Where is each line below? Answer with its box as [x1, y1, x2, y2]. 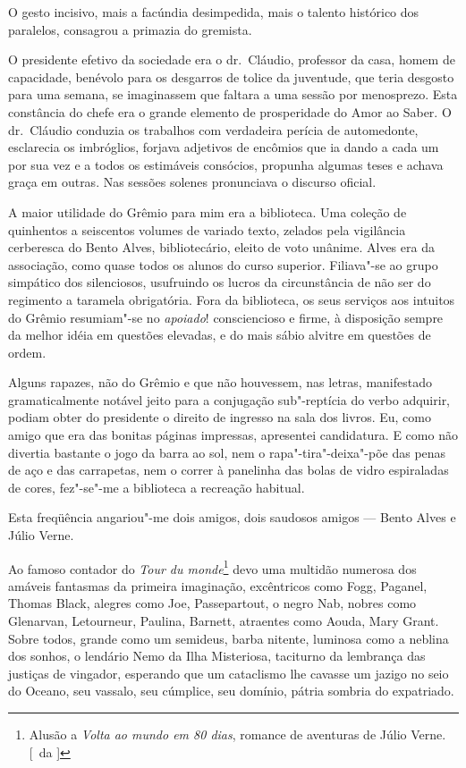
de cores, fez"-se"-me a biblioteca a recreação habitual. [8, 477, 305, 496]
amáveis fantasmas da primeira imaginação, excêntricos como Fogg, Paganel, [8, 576, 428, 595]
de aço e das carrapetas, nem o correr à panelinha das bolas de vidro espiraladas [8, 460, 449, 479]
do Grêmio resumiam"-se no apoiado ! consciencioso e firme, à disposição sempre [8, 308, 444, 326]
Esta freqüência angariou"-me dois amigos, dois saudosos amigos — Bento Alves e [8, 508, 456, 527]
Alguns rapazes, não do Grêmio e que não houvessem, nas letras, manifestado [8, 373, 432, 392]
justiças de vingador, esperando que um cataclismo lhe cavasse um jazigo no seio [8, 663, 449, 682]
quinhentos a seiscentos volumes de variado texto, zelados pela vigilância [8, 220, 406, 239]
